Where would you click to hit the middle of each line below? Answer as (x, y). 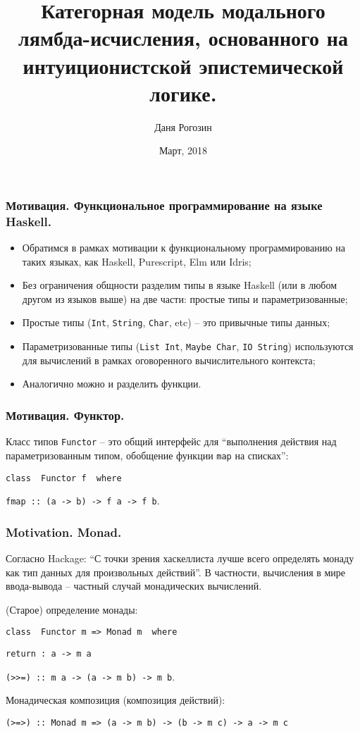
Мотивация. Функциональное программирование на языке (164, 205)
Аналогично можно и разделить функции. (112, 384)
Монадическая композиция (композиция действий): (116, 700)
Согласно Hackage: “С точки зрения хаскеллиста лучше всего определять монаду (180, 558)
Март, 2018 (183, 150)
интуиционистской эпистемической (183, 65)
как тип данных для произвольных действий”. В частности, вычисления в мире (176, 572)
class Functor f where (64, 478)
